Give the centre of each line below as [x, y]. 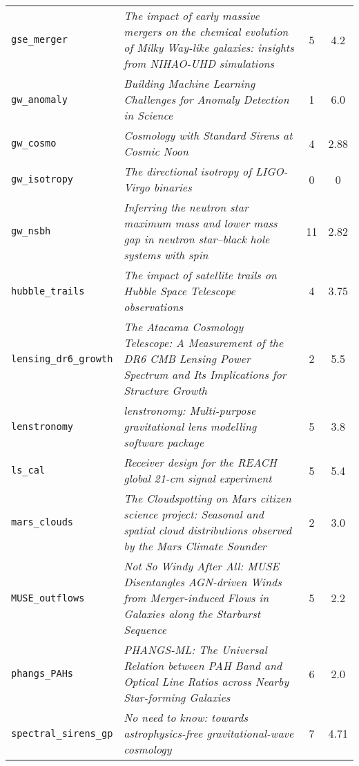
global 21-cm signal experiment [198, 478]
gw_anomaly [39, 99]
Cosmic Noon [156, 151]
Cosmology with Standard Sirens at [208, 135]
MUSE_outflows [48, 598]
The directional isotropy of [188, 171]
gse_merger [39, 39]
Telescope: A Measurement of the [204, 343]
